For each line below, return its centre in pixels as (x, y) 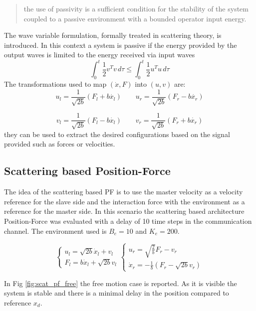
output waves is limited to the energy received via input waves (100, 55)
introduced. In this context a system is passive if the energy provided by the (121, 45)
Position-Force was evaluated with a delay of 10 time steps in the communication (128, 221)
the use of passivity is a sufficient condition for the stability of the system (136, 8)
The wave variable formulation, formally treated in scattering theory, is (113, 35)
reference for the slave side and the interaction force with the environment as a (125, 201)
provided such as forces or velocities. (60, 144)
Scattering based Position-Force (87, 171)
